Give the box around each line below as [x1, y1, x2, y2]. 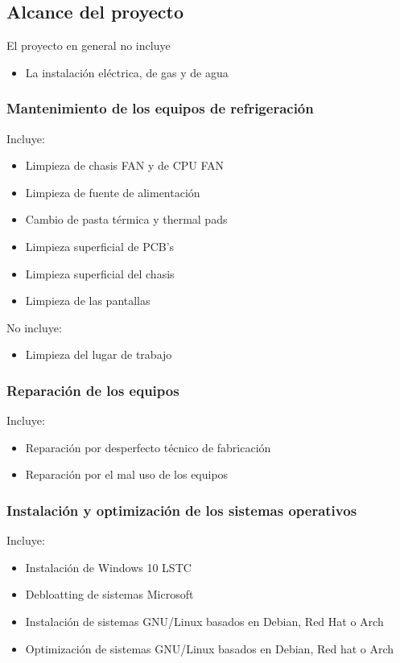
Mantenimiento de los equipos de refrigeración [6, 98, 314, 118]
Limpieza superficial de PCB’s [25, 237, 175, 254]
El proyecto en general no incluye [6, 37, 171, 54]
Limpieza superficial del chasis [25, 265, 175, 282]
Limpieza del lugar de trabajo [25, 346, 172, 363]
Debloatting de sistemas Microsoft [25, 586, 194, 603]
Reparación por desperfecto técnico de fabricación [25, 439, 271, 455]
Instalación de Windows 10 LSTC [25, 558, 192, 575]
